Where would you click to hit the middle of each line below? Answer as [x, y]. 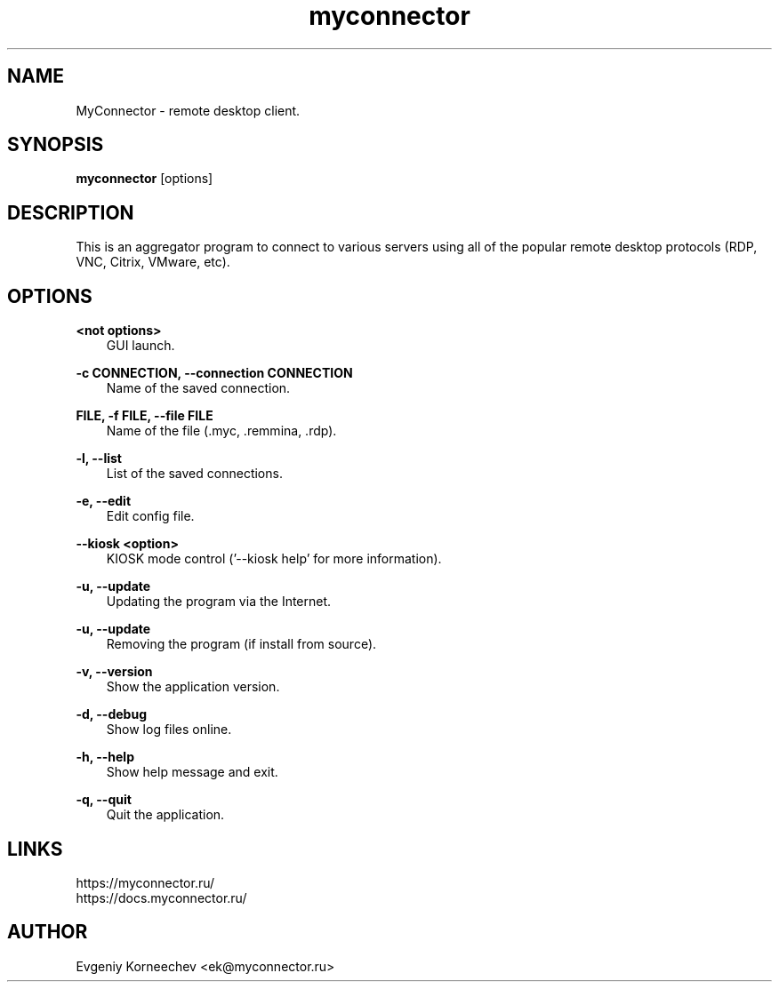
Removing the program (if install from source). [241, 644]
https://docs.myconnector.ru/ [161, 897]
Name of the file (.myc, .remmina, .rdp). [221, 431]
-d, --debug [111, 714]
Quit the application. [165, 815]
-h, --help [105, 757]
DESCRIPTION [71, 212]
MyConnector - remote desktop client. [188, 110]
